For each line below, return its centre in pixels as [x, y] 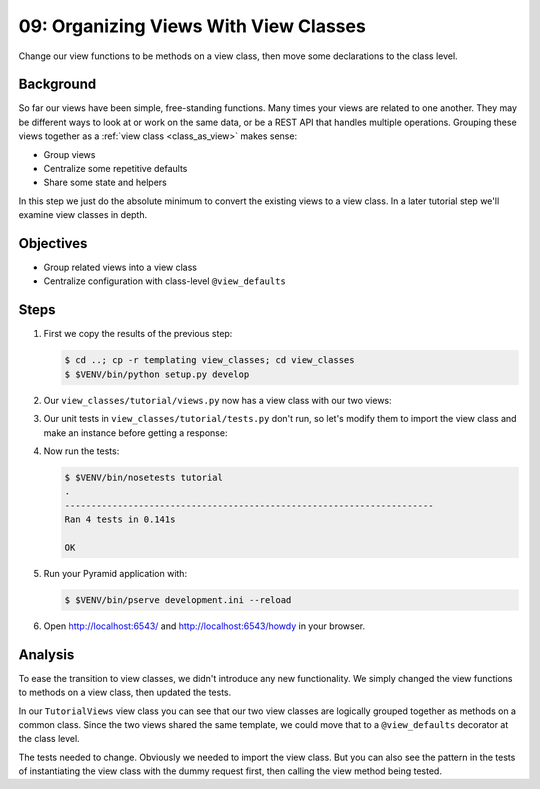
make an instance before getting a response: [135, 432]
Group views [69, 154]
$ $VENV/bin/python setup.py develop [157, 374]
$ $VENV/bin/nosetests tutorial [144, 477]
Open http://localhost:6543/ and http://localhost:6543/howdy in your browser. [204, 626]
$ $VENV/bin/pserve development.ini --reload [178, 599]
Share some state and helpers [105, 182]
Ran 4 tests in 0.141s [120, 519]
